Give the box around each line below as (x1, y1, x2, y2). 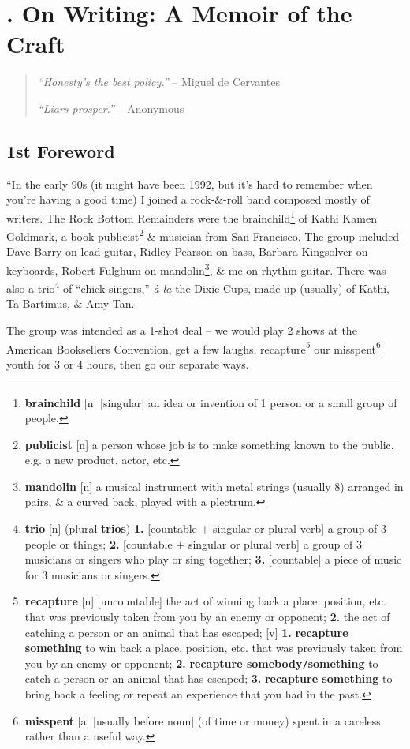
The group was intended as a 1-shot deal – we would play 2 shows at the (6, 322, 357, 339)
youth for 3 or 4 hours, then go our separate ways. (6, 355, 249, 372)
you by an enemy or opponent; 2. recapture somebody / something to (24, 654, 378, 671)
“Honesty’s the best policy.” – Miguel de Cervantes (37, 73, 280, 90)
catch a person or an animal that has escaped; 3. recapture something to (24, 670, 393, 687)
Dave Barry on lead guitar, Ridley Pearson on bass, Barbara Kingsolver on (6, 243, 368, 260)
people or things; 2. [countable (24, 535, 173, 552)
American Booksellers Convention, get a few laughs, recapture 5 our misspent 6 (6, 338, 381, 357)
